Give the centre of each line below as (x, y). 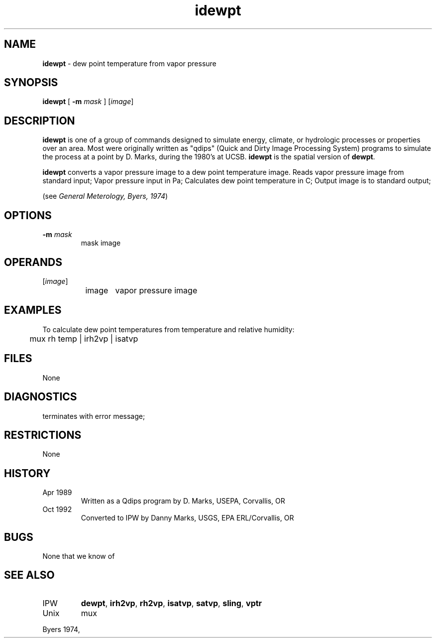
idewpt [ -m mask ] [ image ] (88, 102)
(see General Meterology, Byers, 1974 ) (105, 196)
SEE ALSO (29, 575)
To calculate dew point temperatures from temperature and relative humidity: (168, 329)
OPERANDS (33, 262)
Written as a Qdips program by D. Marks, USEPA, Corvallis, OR (183, 501)
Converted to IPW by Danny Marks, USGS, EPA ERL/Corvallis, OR (187, 518)
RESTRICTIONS (43, 435)
